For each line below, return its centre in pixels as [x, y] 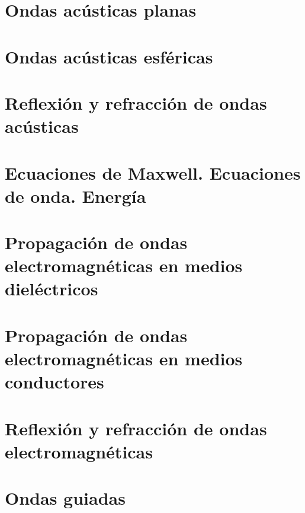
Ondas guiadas [65, 498]
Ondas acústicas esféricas [109, 56]
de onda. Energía [76, 195]
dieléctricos [52, 289]
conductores [54, 382]
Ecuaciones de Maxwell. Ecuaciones [153, 172]
